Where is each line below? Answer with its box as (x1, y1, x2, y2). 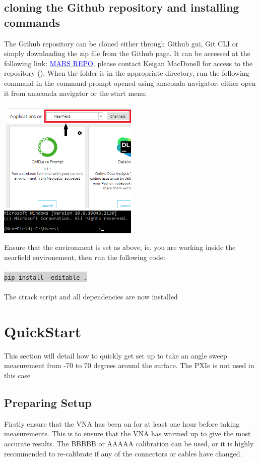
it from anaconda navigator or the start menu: (4, 87, 147, 98)
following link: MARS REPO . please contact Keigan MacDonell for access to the (4, 58, 253, 68)
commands (4, 14, 60, 30)
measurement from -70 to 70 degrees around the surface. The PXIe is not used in (4, 360, 254, 371)
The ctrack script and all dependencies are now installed (4, 291, 178, 302)
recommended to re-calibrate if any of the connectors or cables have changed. (4, 448, 242, 458)
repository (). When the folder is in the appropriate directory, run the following (4, 68, 249, 78)
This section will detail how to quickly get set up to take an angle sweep (4, 350, 227, 361)
